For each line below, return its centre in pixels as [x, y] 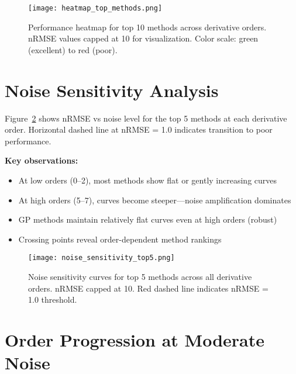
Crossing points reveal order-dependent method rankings [120, 239]
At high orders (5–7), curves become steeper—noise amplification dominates [155, 200]
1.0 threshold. [53, 299]
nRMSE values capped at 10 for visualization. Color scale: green [143, 38]
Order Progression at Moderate [135, 339]
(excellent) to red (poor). [73, 49]
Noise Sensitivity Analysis [112, 90]
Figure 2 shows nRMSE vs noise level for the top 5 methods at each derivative [146, 118]
